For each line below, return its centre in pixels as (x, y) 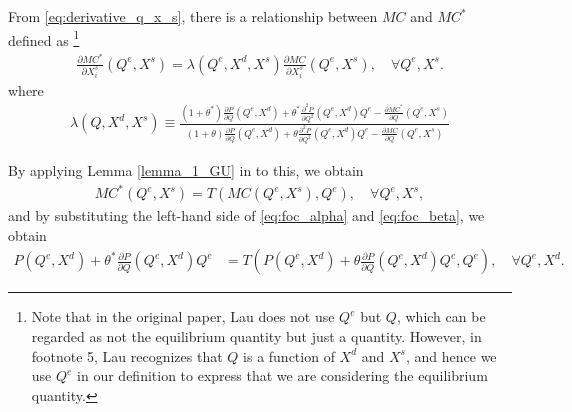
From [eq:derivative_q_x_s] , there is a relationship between (193, 16)
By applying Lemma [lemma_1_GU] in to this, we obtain (186, 170)
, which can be (441, 316)
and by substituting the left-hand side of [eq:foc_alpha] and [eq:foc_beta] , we (246, 215)
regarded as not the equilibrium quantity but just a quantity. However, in (256, 336)
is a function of (289, 355)
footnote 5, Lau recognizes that (127, 355)
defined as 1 (44, 38)
